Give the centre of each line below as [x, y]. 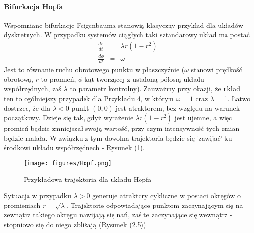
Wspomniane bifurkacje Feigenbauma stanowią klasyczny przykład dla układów [124, 25]
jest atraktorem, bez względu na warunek [178, 108]
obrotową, [19, 79]
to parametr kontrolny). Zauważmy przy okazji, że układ [155, 89]
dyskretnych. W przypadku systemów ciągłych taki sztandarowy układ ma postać [127, 35]
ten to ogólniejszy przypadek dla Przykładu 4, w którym [89, 98]
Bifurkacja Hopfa [34, 6]
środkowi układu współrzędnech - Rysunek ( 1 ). [74, 147]
